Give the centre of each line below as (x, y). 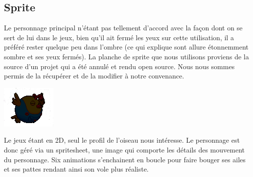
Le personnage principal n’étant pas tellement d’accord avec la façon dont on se (123, 28)
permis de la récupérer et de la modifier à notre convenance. (94, 76)
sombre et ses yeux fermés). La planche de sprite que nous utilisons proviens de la (126, 56)
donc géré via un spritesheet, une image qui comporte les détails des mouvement (124, 149)
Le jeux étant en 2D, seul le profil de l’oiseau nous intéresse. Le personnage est (122, 140)
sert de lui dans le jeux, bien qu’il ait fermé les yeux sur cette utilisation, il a (119, 37)
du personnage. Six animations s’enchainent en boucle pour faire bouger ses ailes (125, 159)
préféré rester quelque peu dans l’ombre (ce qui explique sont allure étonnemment (126, 47)
